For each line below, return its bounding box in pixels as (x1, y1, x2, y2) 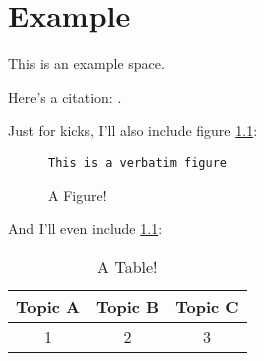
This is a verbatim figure (48, 155, 227, 170)
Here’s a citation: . (8, 86, 122, 107)
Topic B (96, 294, 160, 318)
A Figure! (48, 184, 107, 205)
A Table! (97, 254, 158, 278)
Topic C (175, 294, 239, 318)
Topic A (16, 294, 81, 318)
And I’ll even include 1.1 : (8, 218, 163, 239)
